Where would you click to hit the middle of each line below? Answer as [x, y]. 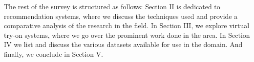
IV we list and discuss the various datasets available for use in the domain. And [123, 44]
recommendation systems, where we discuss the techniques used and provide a [121, 16]
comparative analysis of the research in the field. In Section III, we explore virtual [127, 25]
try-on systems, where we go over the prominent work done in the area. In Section [127, 35]
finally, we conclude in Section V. [54, 54]
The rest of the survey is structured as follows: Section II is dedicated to [112, 6]
